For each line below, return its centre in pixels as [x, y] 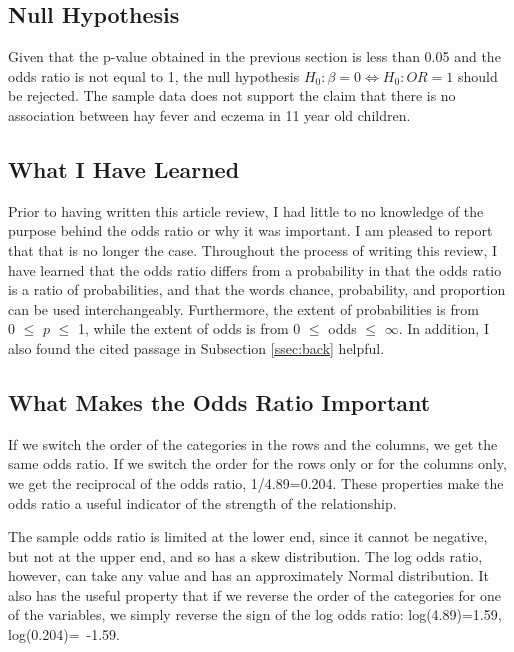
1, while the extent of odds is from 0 [189, 328]
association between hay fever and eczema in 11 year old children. [209, 114]
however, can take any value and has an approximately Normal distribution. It [248, 575]
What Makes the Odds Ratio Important [219, 401]
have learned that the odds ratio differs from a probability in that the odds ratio [255, 269]
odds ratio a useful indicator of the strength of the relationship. [202, 502]
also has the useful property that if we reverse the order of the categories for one [254, 594]
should [478, 75]
